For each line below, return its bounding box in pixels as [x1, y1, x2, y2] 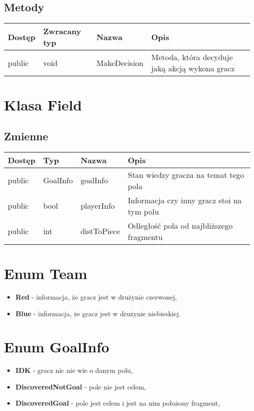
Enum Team [4, 263, 87, 283]
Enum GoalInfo [4, 337, 109, 357]
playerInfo [80, 200, 115, 212]
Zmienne [4, 128, 48, 143]
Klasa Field [4, 95, 82, 115]
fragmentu [127, 231, 163, 242]
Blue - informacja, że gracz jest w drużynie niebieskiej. [15, 308, 181, 318]
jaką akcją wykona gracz [151, 63, 235, 74]
